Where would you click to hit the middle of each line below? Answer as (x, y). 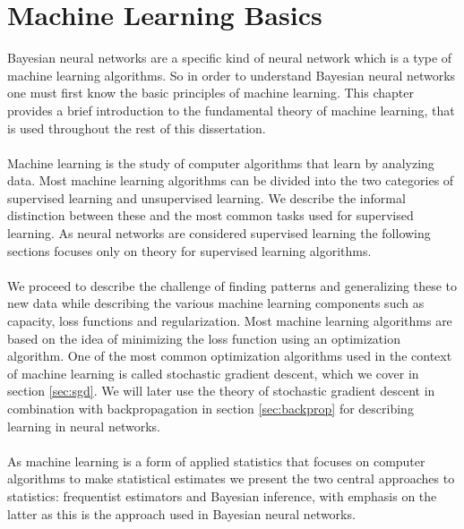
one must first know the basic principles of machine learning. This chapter (211, 93)
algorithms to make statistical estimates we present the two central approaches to (231, 478)
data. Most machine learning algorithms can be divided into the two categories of (231, 180)
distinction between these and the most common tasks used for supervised (211, 215)
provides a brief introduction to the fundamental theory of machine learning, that (231, 110)
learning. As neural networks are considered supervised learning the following (219, 233)
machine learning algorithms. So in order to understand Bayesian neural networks (232, 75)
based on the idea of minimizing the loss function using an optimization (204, 338)
